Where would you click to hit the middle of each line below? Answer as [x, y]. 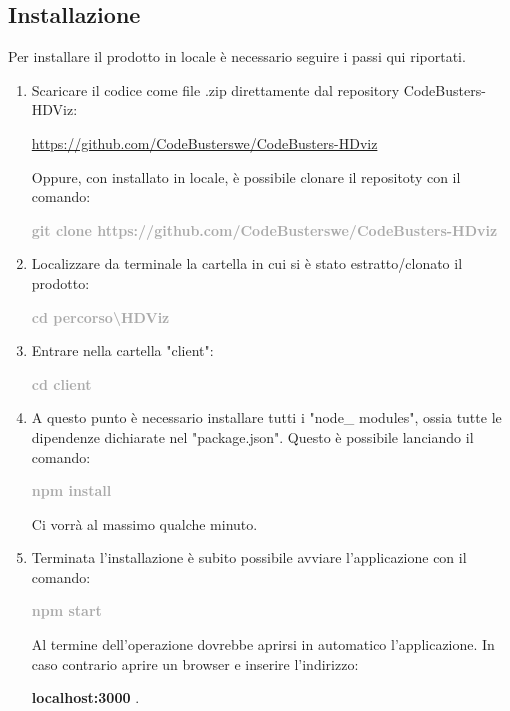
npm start [66, 610]
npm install [71, 490]
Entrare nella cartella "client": [122, 350]
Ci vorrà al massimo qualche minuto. [144, 523]
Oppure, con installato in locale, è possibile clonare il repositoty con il [246, 176]
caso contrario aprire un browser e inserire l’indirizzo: [195, 663]
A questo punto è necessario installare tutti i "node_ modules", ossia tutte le [266, 417]
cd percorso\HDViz [100, 316]
